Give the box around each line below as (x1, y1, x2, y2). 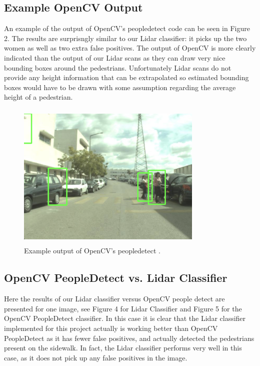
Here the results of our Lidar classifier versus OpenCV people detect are (4, 293, 225, 304)
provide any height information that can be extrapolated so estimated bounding (4, 72, 249, 83)
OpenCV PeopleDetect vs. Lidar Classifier (4, 270, 227, 285)
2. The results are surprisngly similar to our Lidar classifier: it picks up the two (4, 33, 247, 43)
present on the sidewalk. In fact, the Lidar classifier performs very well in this (4, 342, 242, 353)
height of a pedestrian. (4, 92, 73, 102)
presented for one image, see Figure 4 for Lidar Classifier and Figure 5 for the (4, 303, 242, 313)
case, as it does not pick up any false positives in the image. (4, 352, 187, 362)
